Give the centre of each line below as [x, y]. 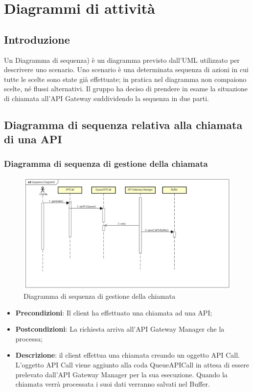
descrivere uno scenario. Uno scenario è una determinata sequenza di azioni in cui [126, 69]
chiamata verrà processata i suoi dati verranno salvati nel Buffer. [113, 384]
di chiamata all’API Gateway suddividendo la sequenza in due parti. [106, 98]
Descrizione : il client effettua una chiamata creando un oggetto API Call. [127, 355]
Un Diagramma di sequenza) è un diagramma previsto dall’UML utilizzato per [122, 60]
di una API [33, 139]
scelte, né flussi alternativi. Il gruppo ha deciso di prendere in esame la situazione [126, 89]
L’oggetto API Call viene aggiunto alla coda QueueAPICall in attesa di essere [132, 365]
